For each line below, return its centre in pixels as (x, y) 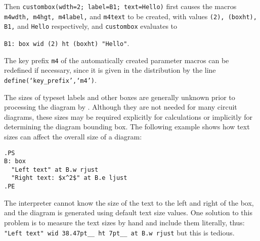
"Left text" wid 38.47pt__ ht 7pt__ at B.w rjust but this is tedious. (119, 232)
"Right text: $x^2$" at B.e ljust (69, 178)
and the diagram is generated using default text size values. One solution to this (128, 212)
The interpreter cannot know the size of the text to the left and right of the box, (129, 202)
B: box (15, 161)
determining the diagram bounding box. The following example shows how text (127, 127)
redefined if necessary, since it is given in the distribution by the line (110, 70)
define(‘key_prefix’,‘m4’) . (50, 80)
